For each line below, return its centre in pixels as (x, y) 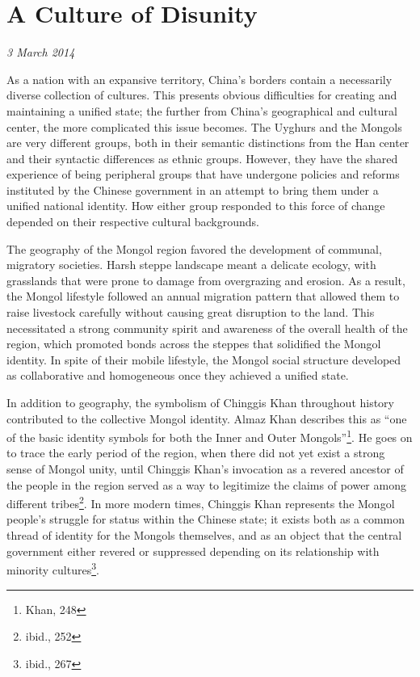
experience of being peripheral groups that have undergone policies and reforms (203, 174)
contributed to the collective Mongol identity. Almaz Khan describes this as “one (207, 418)
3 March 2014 (41, 52)
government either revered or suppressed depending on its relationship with (193, 551)
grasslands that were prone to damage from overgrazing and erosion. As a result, (206, 280)
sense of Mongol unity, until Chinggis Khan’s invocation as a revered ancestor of (205, 469)
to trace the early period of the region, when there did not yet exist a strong (196, 453)
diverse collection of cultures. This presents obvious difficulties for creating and (202, 95)
